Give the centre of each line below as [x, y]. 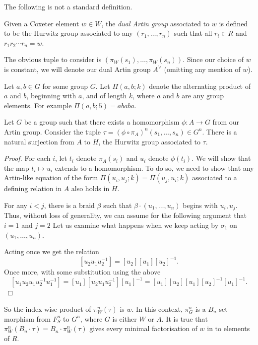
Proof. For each [27, 158]
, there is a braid [69, 205]
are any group [203, 96]
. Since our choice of [213, 59]
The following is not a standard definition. [68, 6]
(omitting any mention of [202, 69]
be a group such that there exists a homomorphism [102, 122]
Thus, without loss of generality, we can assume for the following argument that [125, 215]
